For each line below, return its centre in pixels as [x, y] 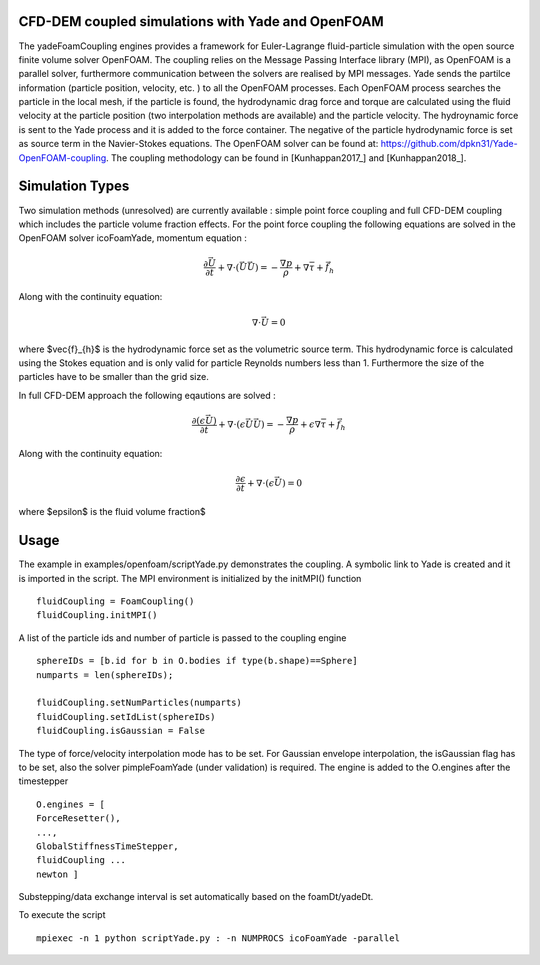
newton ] [57, 874]
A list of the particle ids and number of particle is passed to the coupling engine [182, 637]
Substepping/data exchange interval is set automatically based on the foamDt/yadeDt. [196, 897]
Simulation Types [74, 186]
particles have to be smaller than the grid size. [113, 377]
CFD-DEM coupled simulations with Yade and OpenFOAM [201, 21]
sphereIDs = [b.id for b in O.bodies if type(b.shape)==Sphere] [197, 661]
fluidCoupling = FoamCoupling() [115, 601]
